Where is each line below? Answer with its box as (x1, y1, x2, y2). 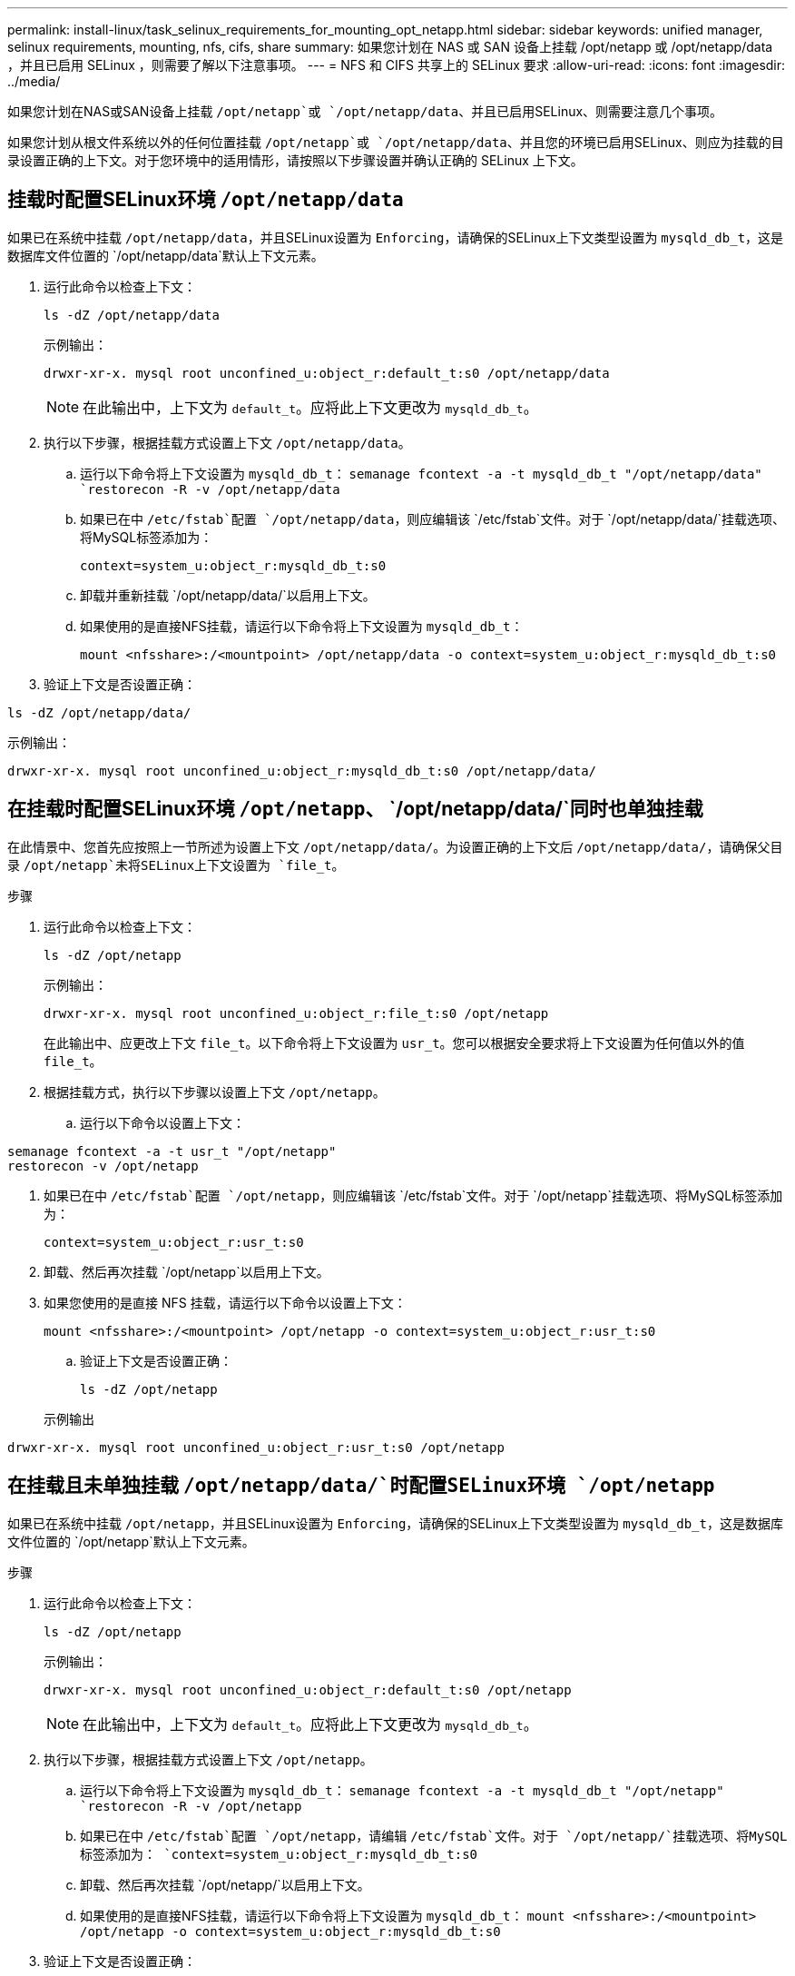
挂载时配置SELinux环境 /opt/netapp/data (7, 188, 404, 212)
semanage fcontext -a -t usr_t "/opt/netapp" (7, 1143, 337, 1159)
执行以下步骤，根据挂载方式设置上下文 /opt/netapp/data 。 (44, 434, 411, 450)
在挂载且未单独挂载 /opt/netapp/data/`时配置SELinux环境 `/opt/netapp (7, 1474, 715, 1497)
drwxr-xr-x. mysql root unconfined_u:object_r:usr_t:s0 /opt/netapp (7, 1439, 505, 1455)
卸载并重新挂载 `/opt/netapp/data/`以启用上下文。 (80, 587, 376, 603)
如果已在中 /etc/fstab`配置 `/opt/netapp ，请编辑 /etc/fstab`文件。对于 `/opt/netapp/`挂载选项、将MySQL (80, 1827, 788, 1843)
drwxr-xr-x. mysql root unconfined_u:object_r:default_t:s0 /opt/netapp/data (44, 365, 610, 380)
